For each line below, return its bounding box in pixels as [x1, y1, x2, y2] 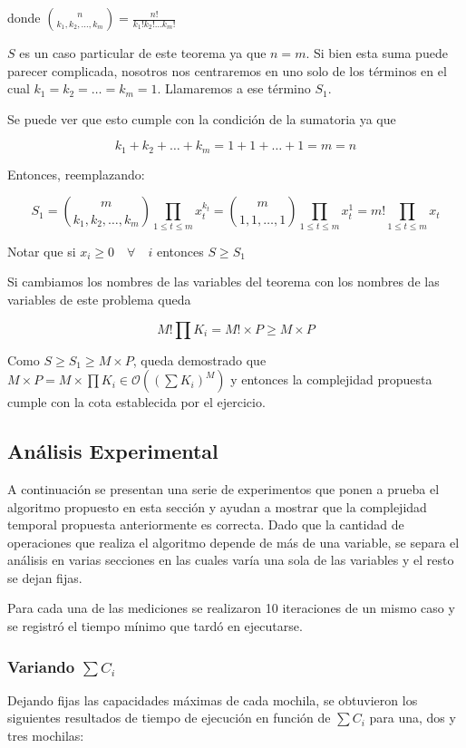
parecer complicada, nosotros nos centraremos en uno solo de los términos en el [7, 61, 447, 80]
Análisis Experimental [7, 437, 218, 465]
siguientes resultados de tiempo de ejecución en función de [7, 708, 331, 727]
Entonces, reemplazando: [7, 164, 145, 183]
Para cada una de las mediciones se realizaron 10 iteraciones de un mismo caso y [7, 598, 455, 617]
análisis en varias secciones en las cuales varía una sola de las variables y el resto [7, 550, 454, 569]
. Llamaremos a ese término [157, 79, 311, 98]
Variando [7, 655, 75, 677]
